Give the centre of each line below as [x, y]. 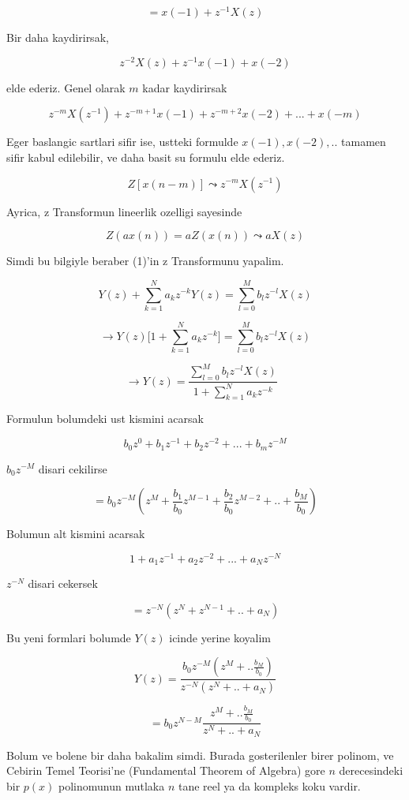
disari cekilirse [73, 468]
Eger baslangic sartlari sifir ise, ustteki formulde [122, 142]
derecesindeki [371, 770]
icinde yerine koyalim [220, 637]
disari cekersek [63, 583]
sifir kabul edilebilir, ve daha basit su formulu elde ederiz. [146, 157]
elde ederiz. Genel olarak [66, 87]
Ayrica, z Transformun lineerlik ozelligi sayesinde [124, 211]
